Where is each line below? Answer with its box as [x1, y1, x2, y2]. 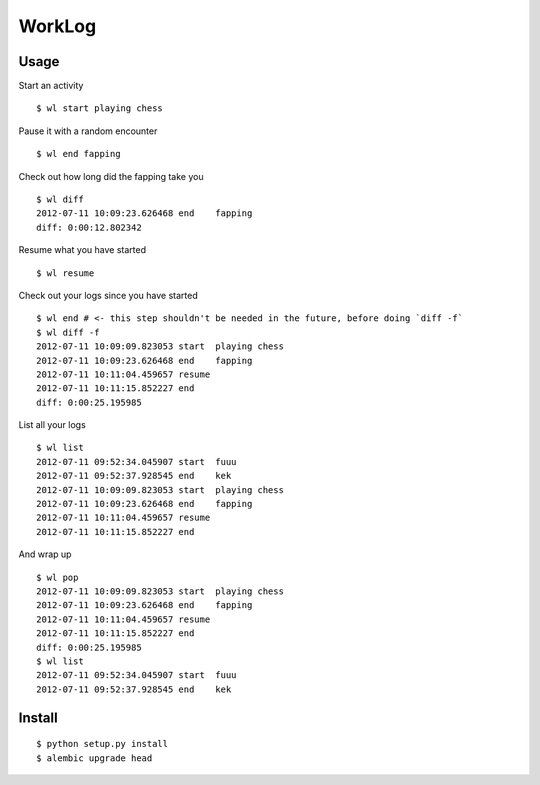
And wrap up [18, 548, 72, 560]
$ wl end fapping [36, 148, 121, 160]
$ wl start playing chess [36, 103, 164, 114]
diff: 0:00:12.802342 [36, 221, 142, 233]
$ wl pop [36, 571, 79, 583]
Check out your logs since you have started [18, 289, 199, 301]
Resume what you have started [18, 244, 147, 256]
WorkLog [18, 15, 97, 37]
